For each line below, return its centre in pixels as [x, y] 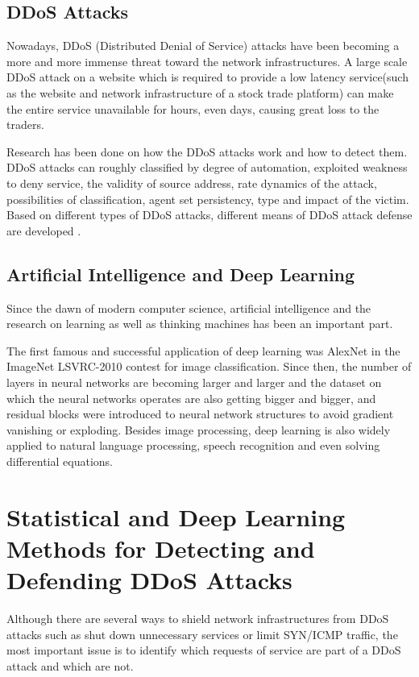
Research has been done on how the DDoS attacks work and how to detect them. [207, 151]
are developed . [44, 230]
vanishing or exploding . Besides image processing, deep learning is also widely [199, 429]
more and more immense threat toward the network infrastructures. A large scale [207, 61]
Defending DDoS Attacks [149, 580]
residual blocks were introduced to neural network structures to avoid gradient [200, 414]
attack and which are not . [70, 665]
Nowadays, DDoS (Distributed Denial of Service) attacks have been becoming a [203, 46]
